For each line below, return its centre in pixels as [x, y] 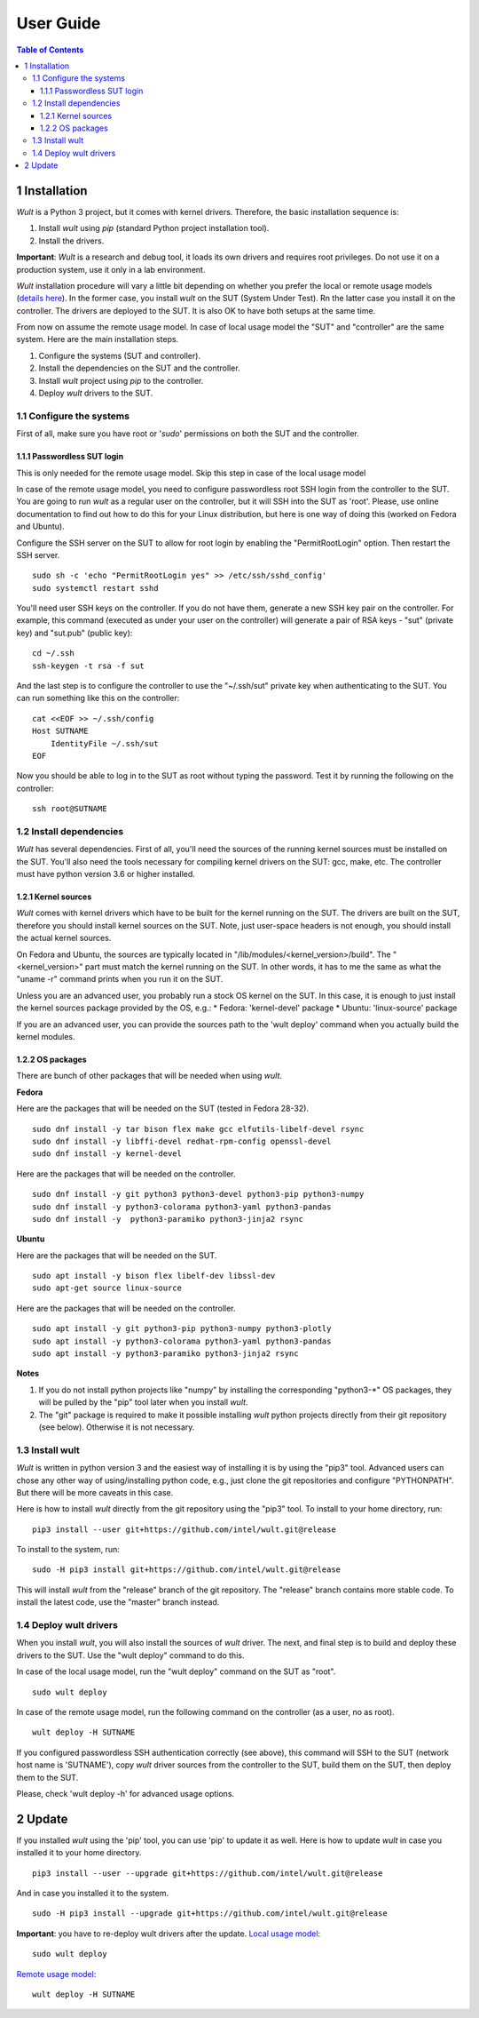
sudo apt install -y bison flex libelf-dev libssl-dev [154, 1276]
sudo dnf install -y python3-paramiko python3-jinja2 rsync [168, 1219]
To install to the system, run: [68, 1550]
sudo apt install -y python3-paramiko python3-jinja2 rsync [165, 1354]
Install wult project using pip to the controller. [121, 380]
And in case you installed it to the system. [92, 1893]
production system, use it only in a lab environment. [111, 269]
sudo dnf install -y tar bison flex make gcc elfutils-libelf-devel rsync [198, 1129]
